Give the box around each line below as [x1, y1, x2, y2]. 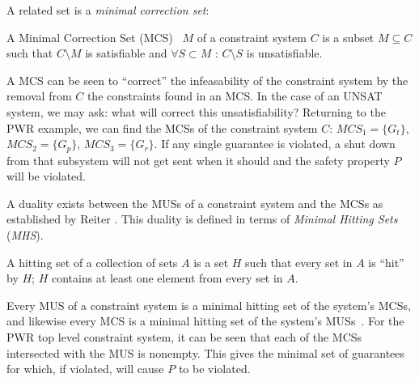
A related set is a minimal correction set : [6, 2, 209, 18]
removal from [6, 87, 72, 104]
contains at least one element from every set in [51, 270, 283, 286]
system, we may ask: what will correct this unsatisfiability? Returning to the [6, 103, 386, 120]
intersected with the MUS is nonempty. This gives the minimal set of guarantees [6, 344, 405, 361]
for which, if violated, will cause [6, 360, 164, 377]
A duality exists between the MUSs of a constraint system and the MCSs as [6, 194, 383, 211]
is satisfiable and [85, 45, 167, 62]
